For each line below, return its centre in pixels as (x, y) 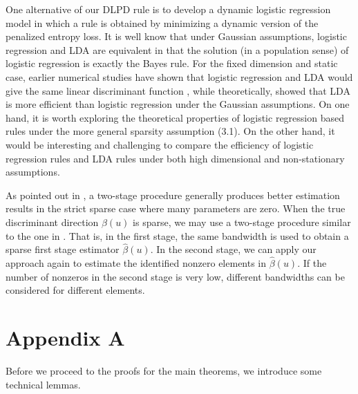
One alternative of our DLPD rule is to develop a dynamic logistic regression (168, 9)
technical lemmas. (43, 384)
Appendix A (65, 338)
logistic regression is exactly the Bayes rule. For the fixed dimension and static (172, 63)
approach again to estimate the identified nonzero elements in (136, 263)
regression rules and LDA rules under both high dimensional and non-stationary (175, 158)
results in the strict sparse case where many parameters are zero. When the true (176, 208)
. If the (312, 263)
